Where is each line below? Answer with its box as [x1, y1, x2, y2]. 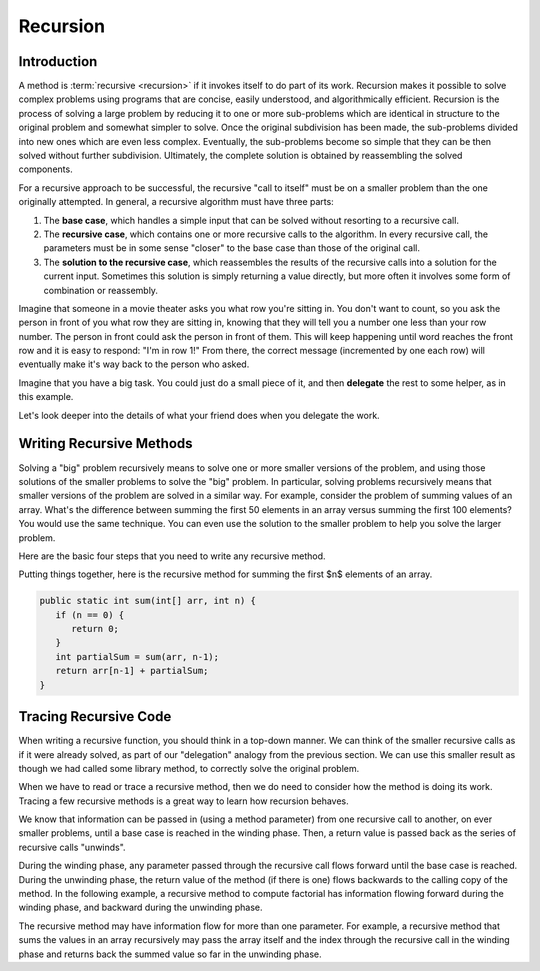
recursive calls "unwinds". [18, 841, 126, 853]
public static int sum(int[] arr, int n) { [39, 595, 257, 607]
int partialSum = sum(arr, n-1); [55, 651, 220, 662]
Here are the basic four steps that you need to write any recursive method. [18, 550, 326, 562]
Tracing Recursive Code [18, 708, 172, 725]
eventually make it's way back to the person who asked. [18, 358, 250, 370]
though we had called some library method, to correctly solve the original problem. [18, 762, 360, 774]
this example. [18, 391, 74, 403]
